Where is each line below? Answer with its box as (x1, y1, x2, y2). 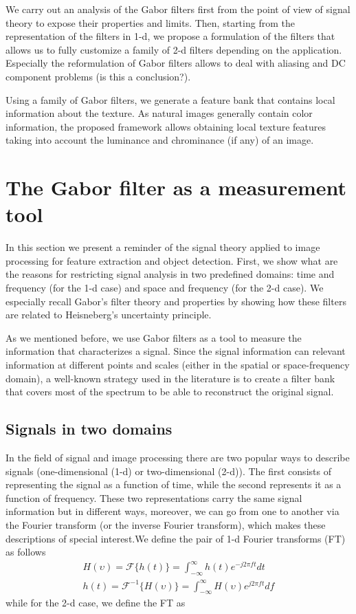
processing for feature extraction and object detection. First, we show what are (5, 253, 338, 267)
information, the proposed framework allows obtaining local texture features (5, 119, 326, 133)
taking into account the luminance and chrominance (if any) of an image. (5, 133, 314, 147)
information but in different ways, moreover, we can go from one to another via (5, 504, 340, 518)
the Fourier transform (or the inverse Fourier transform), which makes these (5, 517, 326, 531)
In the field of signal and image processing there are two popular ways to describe (5, 450, 350, 464)
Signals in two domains (5, 418, 173, 439)
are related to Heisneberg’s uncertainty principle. (5, 307, 212, 322)
